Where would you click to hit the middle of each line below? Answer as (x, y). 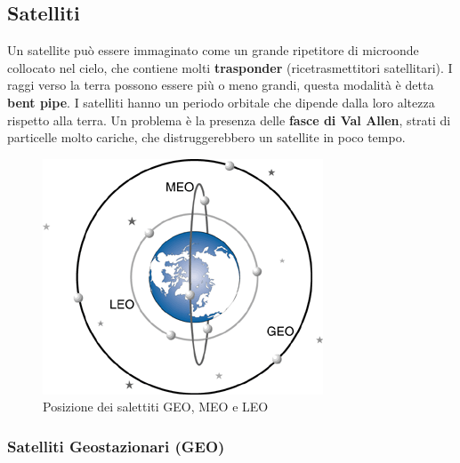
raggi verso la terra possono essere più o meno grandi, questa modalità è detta (221, 85)
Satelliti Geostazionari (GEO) (116, 446)
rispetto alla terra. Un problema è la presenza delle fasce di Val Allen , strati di (229, 120)
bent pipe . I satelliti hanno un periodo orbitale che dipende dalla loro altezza (221, 102)
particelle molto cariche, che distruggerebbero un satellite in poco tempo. (206, 137)
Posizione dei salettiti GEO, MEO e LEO (156, 407)
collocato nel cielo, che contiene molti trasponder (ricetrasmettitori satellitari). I (230, 67)
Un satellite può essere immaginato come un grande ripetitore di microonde (213, 50)
